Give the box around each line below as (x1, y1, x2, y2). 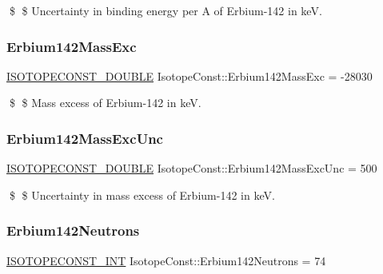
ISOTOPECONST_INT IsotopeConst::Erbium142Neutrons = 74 (6, 252, 326, 268)
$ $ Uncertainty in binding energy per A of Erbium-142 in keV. (9, 2, 322, 18)
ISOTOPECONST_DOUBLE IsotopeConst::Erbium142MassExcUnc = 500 (6, 160, 377, 177)
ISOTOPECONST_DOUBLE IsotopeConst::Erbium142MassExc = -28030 (6, 67, 373, 84)
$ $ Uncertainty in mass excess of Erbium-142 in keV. (9, 186, 275, 203)
